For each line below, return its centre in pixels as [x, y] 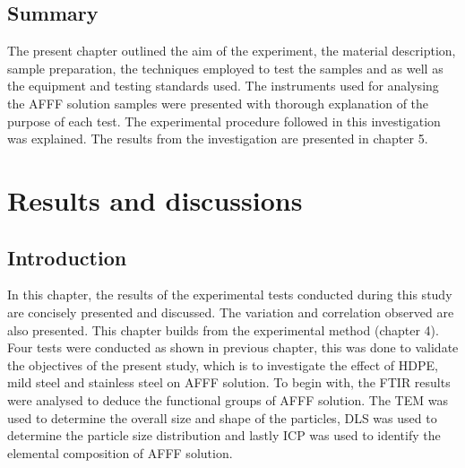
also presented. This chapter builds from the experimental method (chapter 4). [223, 329]
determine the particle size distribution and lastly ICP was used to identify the [224, 435]
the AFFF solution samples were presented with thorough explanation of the [218, 103]
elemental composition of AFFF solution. [120, 452]
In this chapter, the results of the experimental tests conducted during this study [230, 295]
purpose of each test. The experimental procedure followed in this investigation [224, 121]
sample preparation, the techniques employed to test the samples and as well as [225, 68]
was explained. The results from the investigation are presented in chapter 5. [218, 139]
